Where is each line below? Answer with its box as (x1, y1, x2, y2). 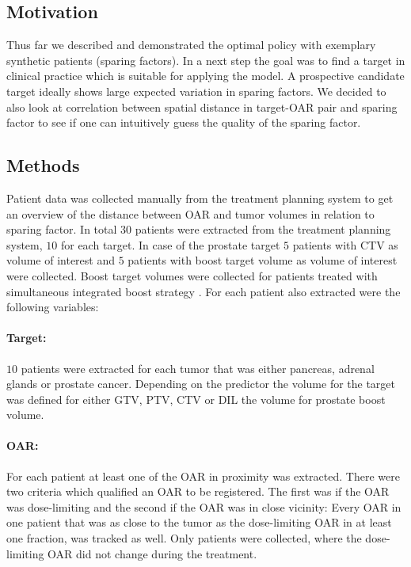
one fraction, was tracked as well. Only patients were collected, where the (6, 530, 362, 546)
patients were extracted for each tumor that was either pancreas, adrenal (21, 360, 375, 376)
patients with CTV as (292, 236, 398, 253)
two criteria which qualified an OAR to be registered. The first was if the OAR (6, 483, 390, 500)
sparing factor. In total (6, 221, 117, 238)
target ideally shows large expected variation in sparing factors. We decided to (6, 82, 386, 99)
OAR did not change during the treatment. (48, 545, 257, 561)
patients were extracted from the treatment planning (135, 221, 391, 238)
